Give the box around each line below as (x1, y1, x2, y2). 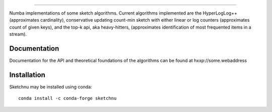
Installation (9, 70, 45, 79)
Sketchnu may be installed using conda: (9, 83, 93, 90)
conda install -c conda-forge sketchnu (18, 95, 117, 101)
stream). (9, 31, 27, 37)
